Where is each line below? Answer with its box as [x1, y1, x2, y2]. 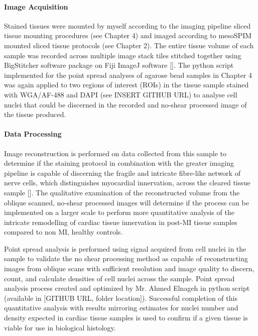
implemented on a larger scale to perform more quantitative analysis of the [4, 207, 234, 217]
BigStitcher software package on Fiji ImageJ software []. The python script [4, 60, 234, 70]
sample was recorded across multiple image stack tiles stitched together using [4, 50, 241, 60]
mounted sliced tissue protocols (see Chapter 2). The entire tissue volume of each [4, 40, 254, 50]
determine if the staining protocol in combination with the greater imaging [4, 158, 234, 168]
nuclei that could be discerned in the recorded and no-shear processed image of [4, 99, 247, 109]
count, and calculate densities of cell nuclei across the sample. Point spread [4, 273, 235, 283]
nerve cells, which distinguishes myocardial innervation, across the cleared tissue [4, 177, 250, 188]
